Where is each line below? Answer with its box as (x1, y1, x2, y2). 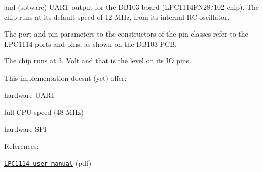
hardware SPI (4, 123, 47, 134)
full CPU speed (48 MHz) (4, 107, 84, 117)
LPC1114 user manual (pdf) (4, 157, 92, 168)
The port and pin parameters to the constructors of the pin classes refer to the (4, 28, 248, 39)
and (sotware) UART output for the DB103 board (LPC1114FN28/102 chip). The (4, 2, 259, 12)
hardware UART (4, 89, 56, 100)
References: (4, 141, 39, 151)
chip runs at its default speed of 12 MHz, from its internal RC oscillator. (4, 11, 230, 22)
